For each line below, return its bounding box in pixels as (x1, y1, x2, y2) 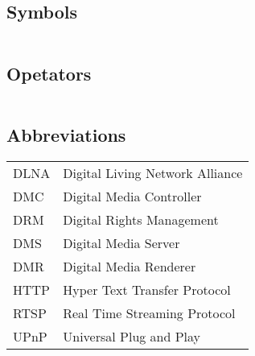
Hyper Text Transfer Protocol (63, 279, 231, 299)
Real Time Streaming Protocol (63, 303, 236, 322)
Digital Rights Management (63, 209, 219, 229)
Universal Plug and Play (63, 326, 201, 346)
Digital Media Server (63, 233, 180, 252)
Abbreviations (6, 122, 126, 147)
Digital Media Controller (63, 186, 202, 205)
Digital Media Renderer (63, 256, 196, 275)
